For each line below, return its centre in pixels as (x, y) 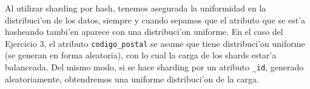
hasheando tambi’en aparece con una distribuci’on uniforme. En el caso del (144, 32)
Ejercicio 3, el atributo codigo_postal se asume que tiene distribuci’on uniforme (155, 43)
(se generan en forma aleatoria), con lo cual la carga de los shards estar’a (141, 55)
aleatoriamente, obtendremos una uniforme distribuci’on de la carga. (132, 78)
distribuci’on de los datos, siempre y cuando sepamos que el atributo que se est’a (155, 20)
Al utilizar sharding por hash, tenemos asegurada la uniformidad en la (136, 8)
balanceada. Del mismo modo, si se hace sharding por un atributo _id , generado (154, 67)
